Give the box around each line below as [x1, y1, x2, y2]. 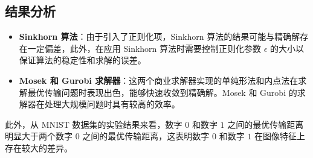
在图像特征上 [254, 130, 305, 142]
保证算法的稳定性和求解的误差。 [19, 54, 146, 66]
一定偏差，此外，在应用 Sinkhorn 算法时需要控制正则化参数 [27, 42, 262, 54]
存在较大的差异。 [5, 141, 73, 154]
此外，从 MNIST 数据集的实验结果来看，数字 [5, 118, 182, 130]
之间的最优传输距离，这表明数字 [82, 130, 210, 142]
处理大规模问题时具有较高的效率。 [44, 98, 180, 110]
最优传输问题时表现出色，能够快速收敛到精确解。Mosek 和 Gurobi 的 [27, 86, 297, 98]
